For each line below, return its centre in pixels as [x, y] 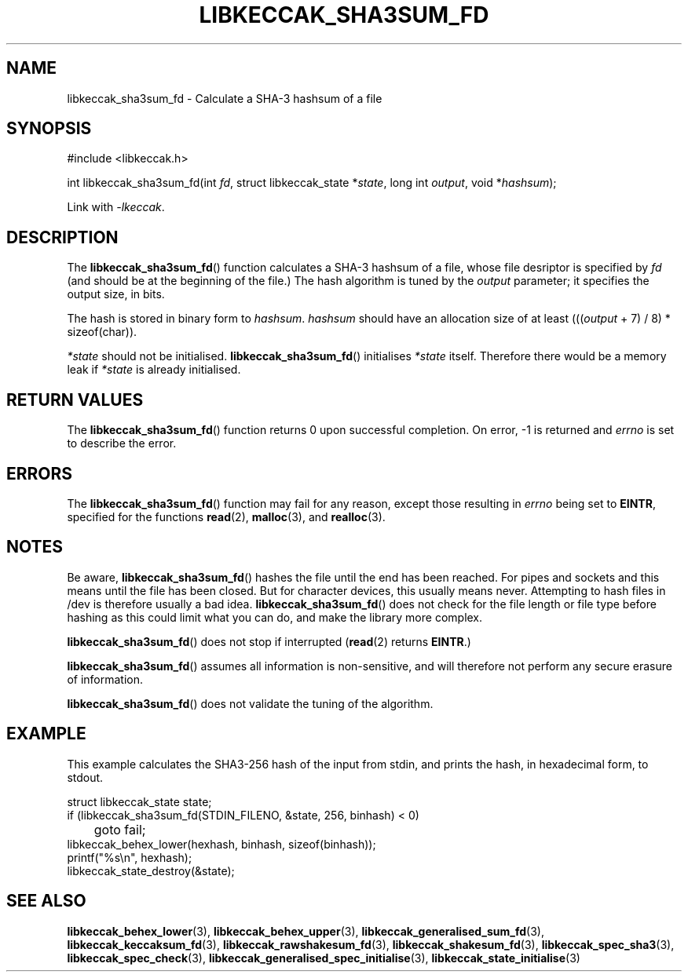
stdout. [85, 777]
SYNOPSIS [49, 129]
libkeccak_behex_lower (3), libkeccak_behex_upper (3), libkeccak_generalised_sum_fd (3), [306, 931]
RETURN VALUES [75, 400]
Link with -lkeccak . [116, 207]
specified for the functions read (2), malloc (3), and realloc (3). [226, 516]
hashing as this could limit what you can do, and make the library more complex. [275, 617]
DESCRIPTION [62, 237]
